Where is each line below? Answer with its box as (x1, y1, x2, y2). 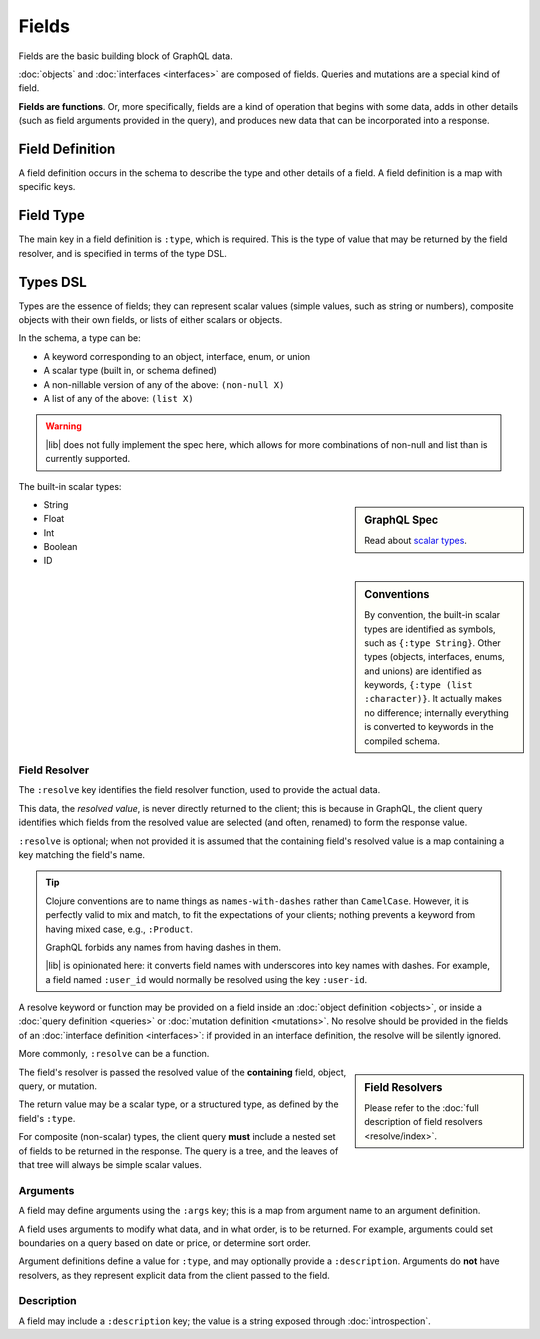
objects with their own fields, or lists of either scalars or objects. (18, 314, 283, 325)
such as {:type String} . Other (364, 636, 502, 649)
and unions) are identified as (364, 665, 482, 677)
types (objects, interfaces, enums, (364, 651, 505, 663)
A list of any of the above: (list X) (43, 392, 194, 404)
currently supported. (45, 453, 130, 465)
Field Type (18, 207, 85, 224)
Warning (45, 420, 82, 432)
